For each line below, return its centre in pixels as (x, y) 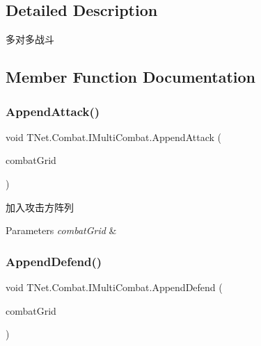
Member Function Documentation (131, 77)
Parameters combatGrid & (61, 230)
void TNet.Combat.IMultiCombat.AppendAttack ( (113, 137)
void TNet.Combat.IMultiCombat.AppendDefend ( (114, 287)
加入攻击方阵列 (40, 207)
